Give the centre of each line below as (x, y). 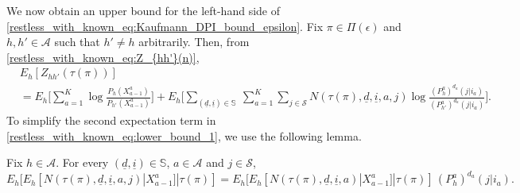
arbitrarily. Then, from (194, 42)
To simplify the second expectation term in (111, 120)
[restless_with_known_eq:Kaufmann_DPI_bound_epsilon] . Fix (165, 26)
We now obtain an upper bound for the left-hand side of (143, 10)
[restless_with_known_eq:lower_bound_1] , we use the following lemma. (184, 135)
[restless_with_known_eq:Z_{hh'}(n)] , (103, 57)
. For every (82, 162)
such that (77, 42)
